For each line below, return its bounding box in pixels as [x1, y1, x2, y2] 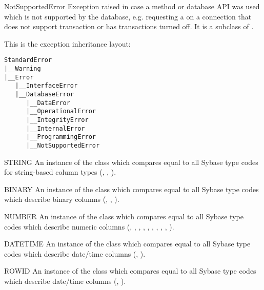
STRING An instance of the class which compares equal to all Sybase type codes [4, 156, 258, 167]
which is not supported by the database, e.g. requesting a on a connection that [4, 11, 252, 22]
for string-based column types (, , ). [4, 167, 116, 177]
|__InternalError [26, 125, 85, 132]
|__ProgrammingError [26, 133, 96, 141]
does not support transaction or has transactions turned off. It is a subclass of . [4, 21, 254, 32]
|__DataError [26, 99, 70, 107]
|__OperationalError [26, 108, 96, 115]
